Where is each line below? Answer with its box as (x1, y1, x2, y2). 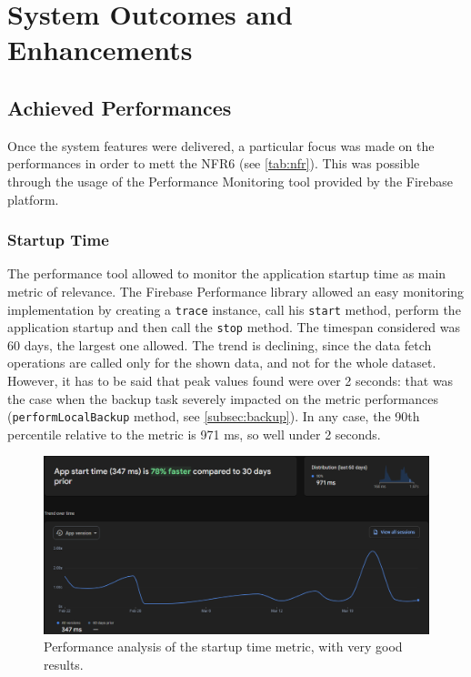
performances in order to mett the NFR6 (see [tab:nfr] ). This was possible (7, 154, 420, 173)
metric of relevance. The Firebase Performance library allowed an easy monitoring (7, 281, 465, 300)
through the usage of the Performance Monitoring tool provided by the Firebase (7, 171, 454, 190)
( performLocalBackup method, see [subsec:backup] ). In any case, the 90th (7, 407, 420, 426)
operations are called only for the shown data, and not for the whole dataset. (7, 353, 436, 372)
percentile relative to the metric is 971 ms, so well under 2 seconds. (7, 424, 381, 443)
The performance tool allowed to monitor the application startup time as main (7, 264, 446, 283)
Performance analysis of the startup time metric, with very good (44, 637, 403, 656)
